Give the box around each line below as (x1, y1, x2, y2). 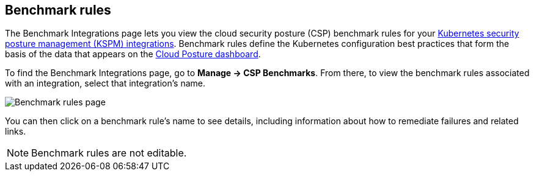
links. (5, 126, 26, 137)
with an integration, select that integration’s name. (5, 78, 206, 89)
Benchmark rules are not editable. (31, 147, 187, 160)
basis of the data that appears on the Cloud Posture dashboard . (5, 49, 261, 60)
